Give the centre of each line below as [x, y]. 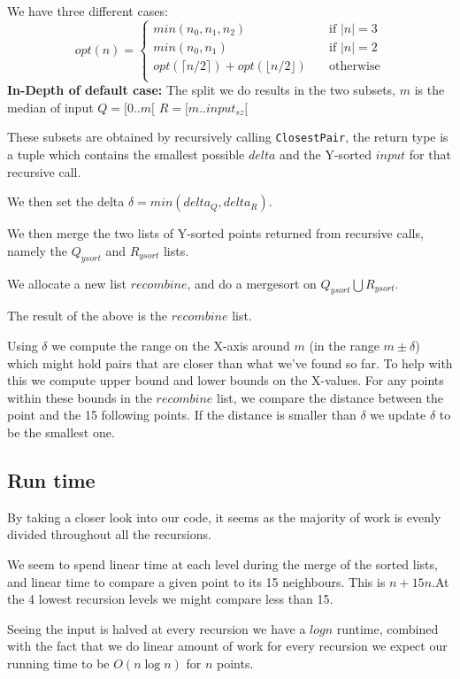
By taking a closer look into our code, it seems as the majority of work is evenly [224, 517]
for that [430, 154]
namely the [38, 250]
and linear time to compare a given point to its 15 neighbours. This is [196, 581]
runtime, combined [387, 628]
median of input [50, 107]
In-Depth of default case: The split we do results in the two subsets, [201, 90]
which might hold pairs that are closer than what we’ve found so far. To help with [230, 363]
